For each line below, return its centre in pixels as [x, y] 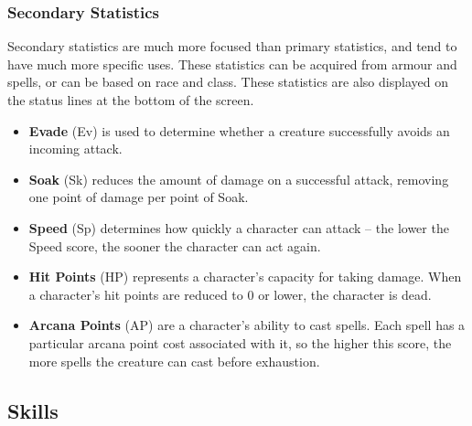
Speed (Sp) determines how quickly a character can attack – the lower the [239, 227]
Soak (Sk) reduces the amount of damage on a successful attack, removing [239, 179]
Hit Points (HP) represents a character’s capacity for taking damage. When [245, 277]
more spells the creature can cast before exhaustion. [174, 361]
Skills [33, 410]
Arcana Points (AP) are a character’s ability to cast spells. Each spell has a [247, 325]
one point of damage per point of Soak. [139, 197]
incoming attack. [75, 149]
